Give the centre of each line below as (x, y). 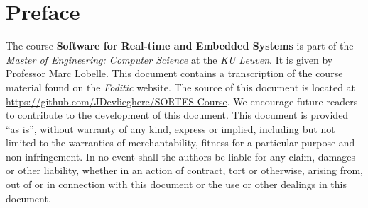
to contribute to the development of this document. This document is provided (177, 115)
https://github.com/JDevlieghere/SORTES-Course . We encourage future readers (182, 101)
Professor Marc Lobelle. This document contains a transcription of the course (174, 73)
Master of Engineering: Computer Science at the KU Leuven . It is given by (169, 59)
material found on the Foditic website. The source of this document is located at (181, 87)
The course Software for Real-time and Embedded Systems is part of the (180, 46)
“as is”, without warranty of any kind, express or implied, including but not (171, 128)
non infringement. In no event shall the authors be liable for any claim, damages (180, 156)
